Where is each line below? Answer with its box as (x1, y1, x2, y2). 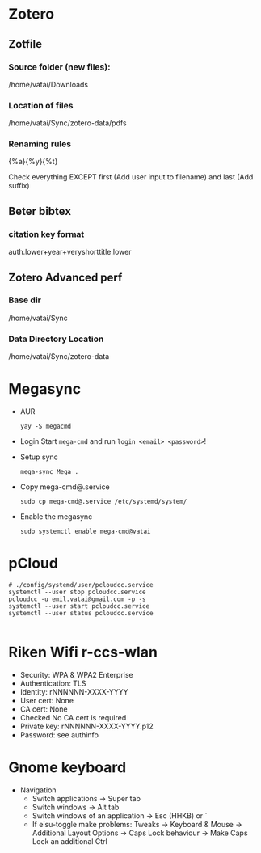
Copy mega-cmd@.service (19, 482, 111, 492)
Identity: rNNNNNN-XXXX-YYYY (19, 686, 129, 696)
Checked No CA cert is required (19, 712, 127, 722)
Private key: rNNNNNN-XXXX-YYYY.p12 (19, 721, 154, 731)
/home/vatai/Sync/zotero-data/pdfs (8, 118, 127, 128)
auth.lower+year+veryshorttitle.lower (8, 247, 132, 257)
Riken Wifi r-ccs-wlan (8, 644, 158, 661)
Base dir (8, 294, 42, 306)
